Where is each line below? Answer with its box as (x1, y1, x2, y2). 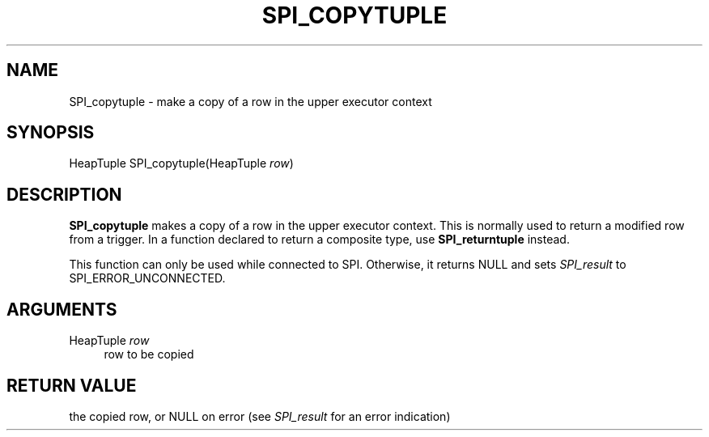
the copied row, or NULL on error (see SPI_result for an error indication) (69, 409, 451, 423)
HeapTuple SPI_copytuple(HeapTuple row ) (69, 156, 294, 171)
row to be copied (104, 347, 194, 362)
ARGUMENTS (6, 299, 117, 320)
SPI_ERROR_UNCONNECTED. (69, 271, 226, 286)
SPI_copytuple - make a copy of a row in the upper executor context (69, 94, 432, 108)
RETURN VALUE (6, 375, 137, 396)
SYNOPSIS (6, 122, 95, 143)
